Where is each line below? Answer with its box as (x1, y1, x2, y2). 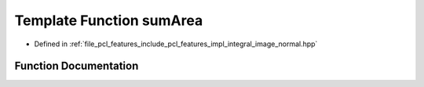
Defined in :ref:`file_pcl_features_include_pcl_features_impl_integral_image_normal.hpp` (34, 39, 318, 49)
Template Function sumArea (14, 12, 203, 29)
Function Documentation (14, 60, 139, 73)
